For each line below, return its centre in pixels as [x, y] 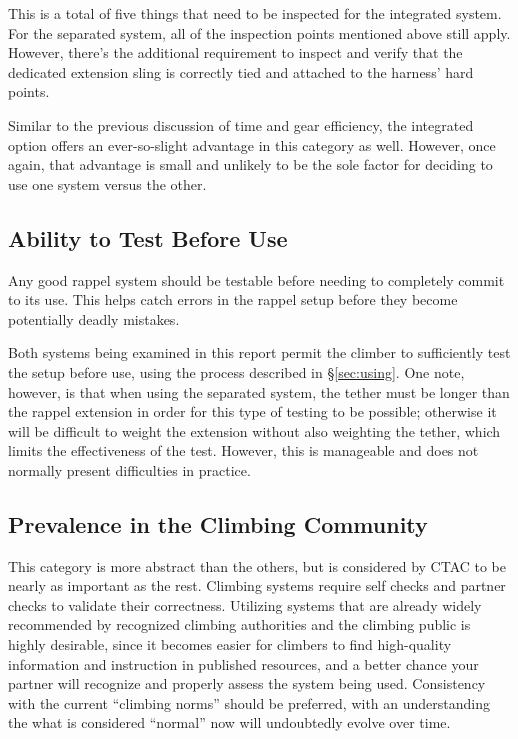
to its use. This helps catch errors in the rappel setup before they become [233, 299]
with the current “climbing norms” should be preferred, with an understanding [249, 702]
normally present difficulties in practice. [129, 469]
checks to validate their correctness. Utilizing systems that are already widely [245, 604]
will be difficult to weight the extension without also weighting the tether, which [254, 430]
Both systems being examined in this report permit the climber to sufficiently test [259, 352]
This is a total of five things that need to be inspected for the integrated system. [255, 13]
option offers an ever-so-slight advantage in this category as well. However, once [252, 144]
